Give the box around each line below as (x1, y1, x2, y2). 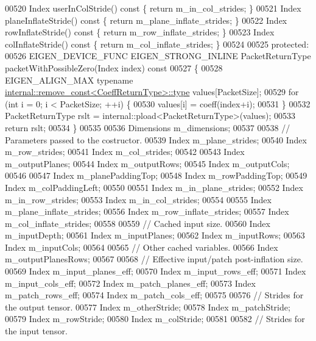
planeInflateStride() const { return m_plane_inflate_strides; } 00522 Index (5, 13, 287, 26)
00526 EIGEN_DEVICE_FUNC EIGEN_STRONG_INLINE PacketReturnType (5, 49, 311, 62)
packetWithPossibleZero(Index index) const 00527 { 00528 (5, 61, 223, 74)
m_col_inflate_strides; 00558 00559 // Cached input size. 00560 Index (5, 217, 270, 229)
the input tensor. (5, 325, 68, 337)
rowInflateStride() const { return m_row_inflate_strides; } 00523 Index (5, 26, 275, 38)
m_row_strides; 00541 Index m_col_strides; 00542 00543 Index (5, 145, 245, 158)
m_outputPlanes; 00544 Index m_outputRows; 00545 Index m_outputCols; (5, 157, 290, 170)
